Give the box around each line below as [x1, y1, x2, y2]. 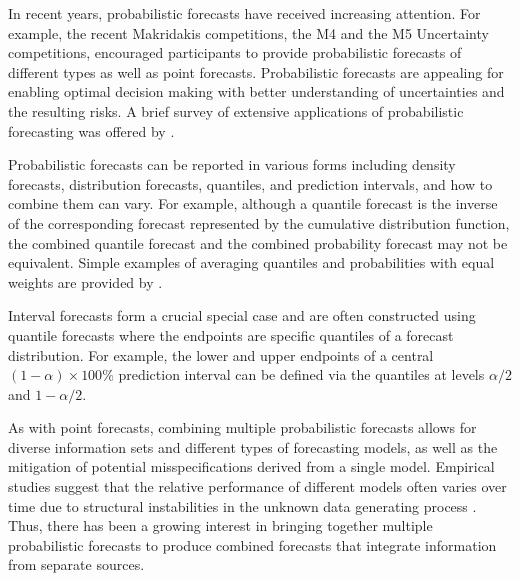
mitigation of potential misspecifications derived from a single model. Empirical [8, 456, 495, 477]
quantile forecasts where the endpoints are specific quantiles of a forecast [8, 324, 454, 345]
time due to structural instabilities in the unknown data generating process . [8, 495, 477, 516]
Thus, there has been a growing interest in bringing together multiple [8, 515, 433, 536]
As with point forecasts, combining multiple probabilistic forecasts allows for [8, 417, 477, 438]
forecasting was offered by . [8, 120, 175, 141]
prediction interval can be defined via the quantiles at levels [118, 364, 485, 385]
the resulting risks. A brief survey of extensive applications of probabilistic [8, 100, 464, 121]
